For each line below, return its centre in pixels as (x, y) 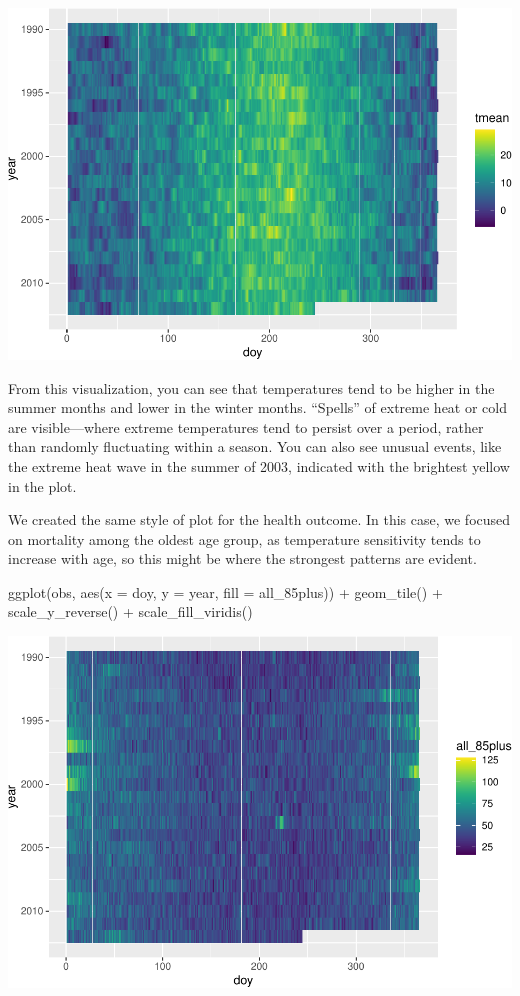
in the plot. (42, 485)
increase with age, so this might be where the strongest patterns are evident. (242, 558)
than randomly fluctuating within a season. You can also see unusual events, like (255, 446)
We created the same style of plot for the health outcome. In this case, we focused (259, 519)
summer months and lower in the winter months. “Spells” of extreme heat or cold (258, 407)
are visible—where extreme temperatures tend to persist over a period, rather (246, 426)
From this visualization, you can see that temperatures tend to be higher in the (251, 387)
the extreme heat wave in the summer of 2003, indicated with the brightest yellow (259, 465)
